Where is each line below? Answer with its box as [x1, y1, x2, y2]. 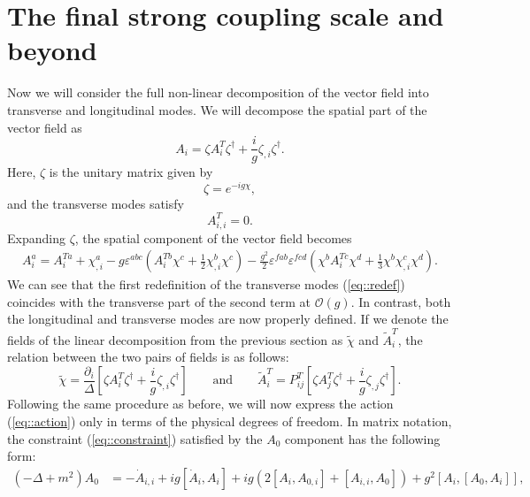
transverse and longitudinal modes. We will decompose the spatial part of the [7, 100, 427, 119]
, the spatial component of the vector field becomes [74, 228, 352, 247]
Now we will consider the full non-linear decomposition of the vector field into [7, 83, 429, 102]
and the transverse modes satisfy [7, 194, 184, 212]
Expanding [7, 228, 65, 247]
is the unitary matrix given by [49, 163, 213, 181]
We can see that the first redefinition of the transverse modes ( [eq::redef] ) [7, 275, 405, 294]
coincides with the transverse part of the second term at [7, 292, 311, 310]
